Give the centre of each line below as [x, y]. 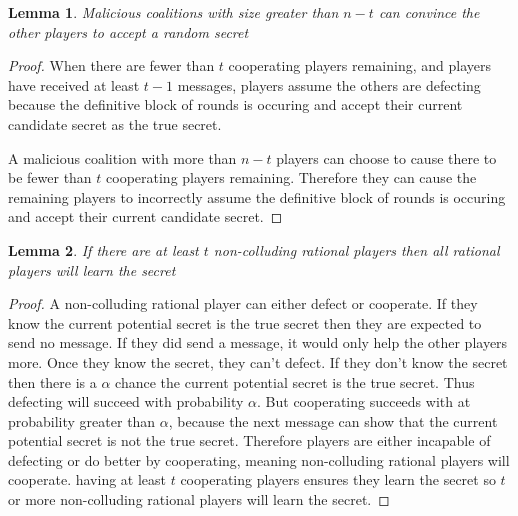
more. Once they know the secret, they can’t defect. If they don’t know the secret [258, 361]
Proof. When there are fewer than [111, 65]
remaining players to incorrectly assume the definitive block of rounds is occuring [257, 196]
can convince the [429, 12]
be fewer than [50, 177]
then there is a [52, 381]
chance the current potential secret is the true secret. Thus [295, 381]
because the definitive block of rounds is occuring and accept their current [235, 104]
